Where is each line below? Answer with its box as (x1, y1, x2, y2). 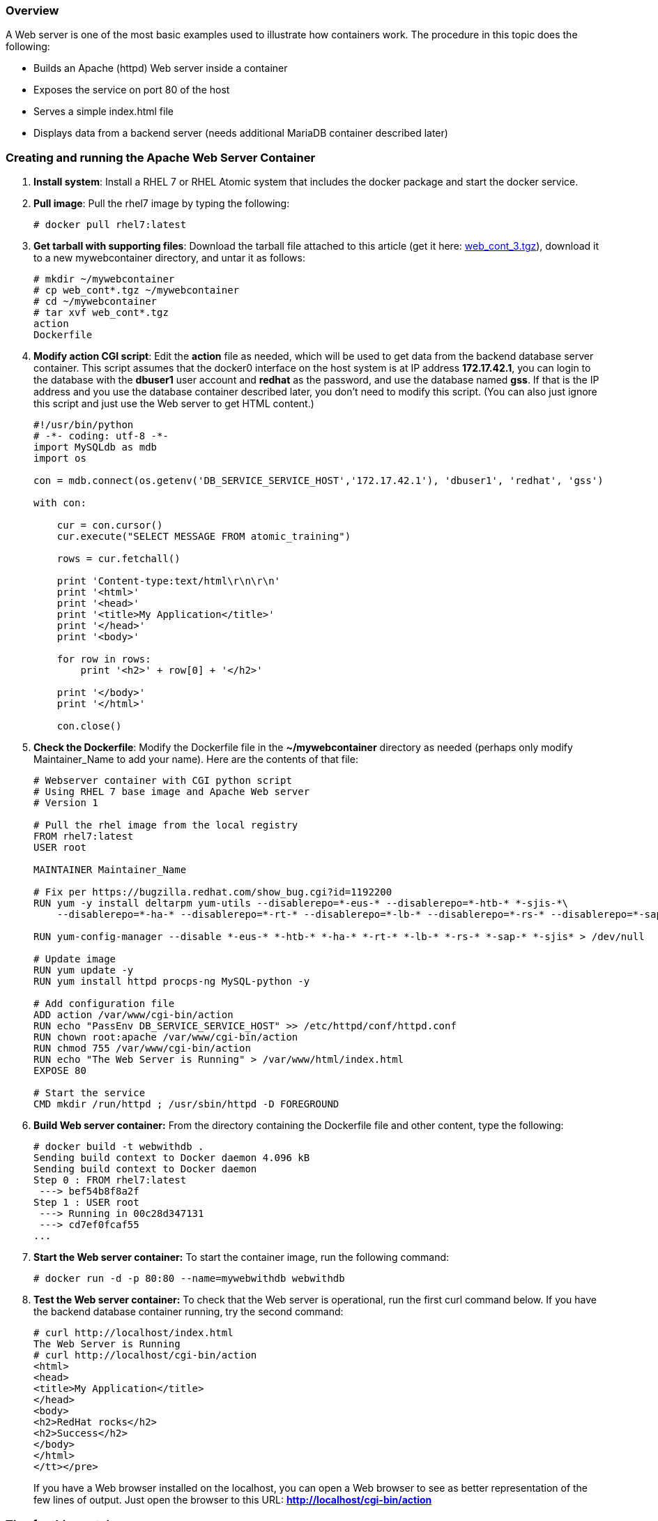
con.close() (56, 720, 122, 732)
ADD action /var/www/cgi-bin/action (33, 1009, 234, 1021)
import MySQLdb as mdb (33, 441, 158, 453)
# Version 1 (33, 797, 98, 809)
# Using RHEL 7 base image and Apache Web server (33, 786, 310, 798)
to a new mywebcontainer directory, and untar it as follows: (33, 252, 305, 264)
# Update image (33, 953, 116, 965)
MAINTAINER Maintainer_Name (33, 864, 187, 876)
